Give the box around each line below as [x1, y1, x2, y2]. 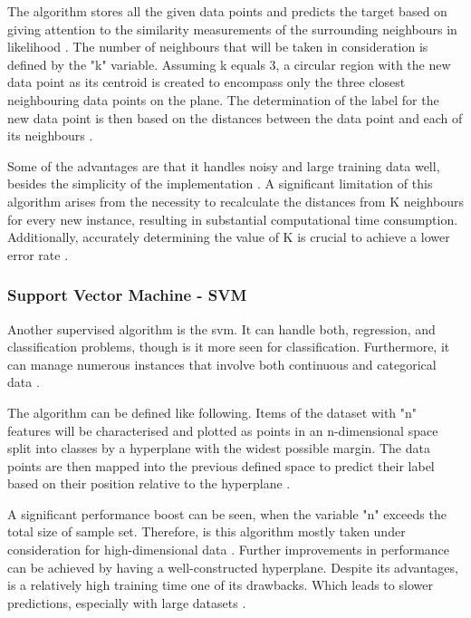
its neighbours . [7, 126, 93, 145]
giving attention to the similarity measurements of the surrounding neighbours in [7, 19, 457, 38]
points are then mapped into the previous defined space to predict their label [7, 456, 435, 475]
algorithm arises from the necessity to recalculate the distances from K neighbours [7, 191, 464, 210]
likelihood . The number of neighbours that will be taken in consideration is [7, 37, 428, 56]
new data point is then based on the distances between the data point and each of [7, 108, 463, 127]
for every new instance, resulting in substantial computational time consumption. [7, 209, 458, 228]
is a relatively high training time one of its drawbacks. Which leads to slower [7, 575, 433, 594]
